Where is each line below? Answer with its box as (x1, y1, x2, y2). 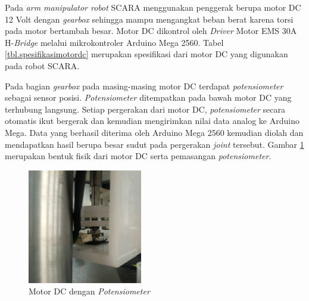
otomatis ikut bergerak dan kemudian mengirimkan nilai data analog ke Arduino (5, 114, 299, 127)
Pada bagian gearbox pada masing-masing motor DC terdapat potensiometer (5, 79, 283, 92)
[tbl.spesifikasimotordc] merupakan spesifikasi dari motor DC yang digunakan (5, 48, 288, 60)
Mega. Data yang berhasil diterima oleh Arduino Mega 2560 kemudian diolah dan (5, 126, 304, 138)
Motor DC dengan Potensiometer (29, 285, 150, 297)
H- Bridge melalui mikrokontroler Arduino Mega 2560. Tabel (5, 36, 224, 48)
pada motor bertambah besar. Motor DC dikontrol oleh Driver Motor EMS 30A (5, 24, 297, 37)
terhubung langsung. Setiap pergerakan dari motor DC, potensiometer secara (5, 103, 286, 115)
